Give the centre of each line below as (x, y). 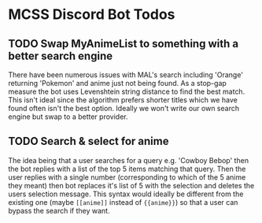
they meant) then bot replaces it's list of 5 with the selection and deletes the (131, 185)
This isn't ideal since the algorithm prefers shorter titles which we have (123, 100)
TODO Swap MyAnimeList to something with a (123, 44)
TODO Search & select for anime (89, 141)
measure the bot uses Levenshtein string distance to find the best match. (127, 91)
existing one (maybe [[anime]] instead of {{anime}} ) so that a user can (123, 202)
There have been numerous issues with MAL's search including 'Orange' (126, 75)
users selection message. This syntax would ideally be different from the (126, 194)
